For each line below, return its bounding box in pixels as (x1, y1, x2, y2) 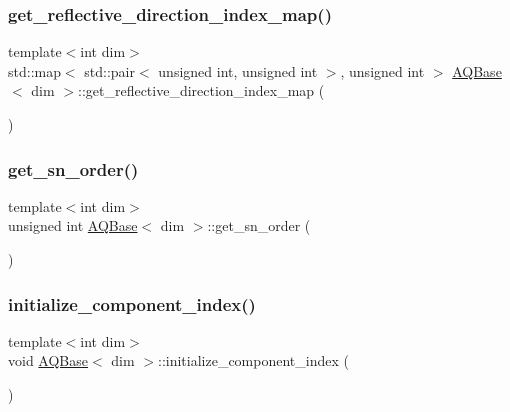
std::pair (84, 60, 135, 81)
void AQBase (8, 350, 88, 371)
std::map (8, 60, 61, 81)
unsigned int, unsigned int (158, 60, 318, 81)
